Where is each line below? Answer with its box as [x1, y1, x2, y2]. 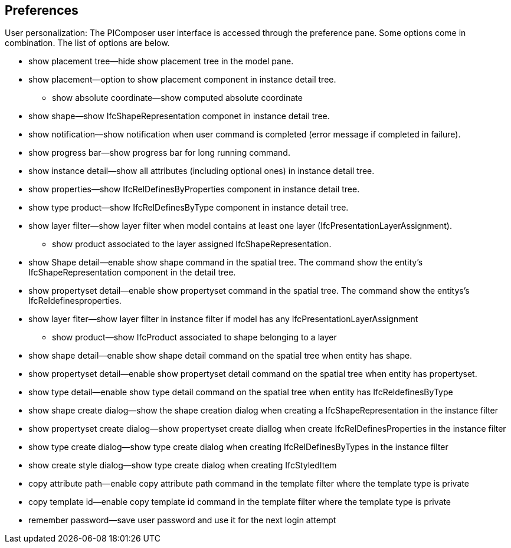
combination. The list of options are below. [5, 38, 170, 48]
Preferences [5, 3, 78, 18]
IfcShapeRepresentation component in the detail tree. [28, 267, 236, 278]
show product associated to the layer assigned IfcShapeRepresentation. [52, 239, 332, 250]
